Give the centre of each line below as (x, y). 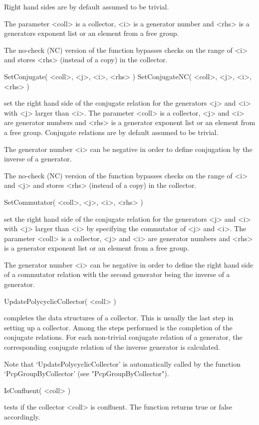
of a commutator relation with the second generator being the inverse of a (117, 274)
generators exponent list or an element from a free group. (92, 33)
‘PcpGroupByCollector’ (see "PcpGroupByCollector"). (87, 373)
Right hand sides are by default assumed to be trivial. (87, 6)
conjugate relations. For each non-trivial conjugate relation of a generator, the (123, 337)
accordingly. (22, 417)
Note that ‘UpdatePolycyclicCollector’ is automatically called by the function (122, 363)
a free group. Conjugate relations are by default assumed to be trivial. (111, 132)
